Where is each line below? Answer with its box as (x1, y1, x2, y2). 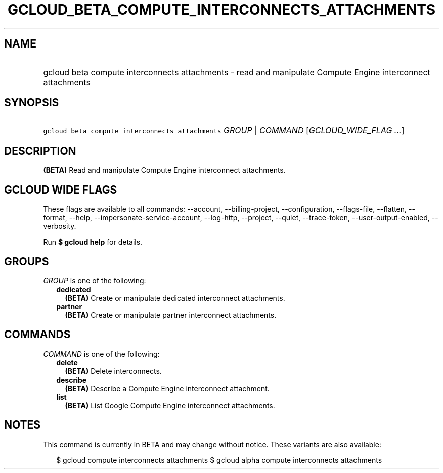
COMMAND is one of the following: (43, 349, 160, 358)
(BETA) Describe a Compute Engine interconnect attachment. (65, 384, 270, 393)
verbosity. (43, 222, 76, 231)
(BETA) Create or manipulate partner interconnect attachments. (65, 310, 277, 319)
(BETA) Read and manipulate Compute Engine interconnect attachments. (43, 166, 286, 175)
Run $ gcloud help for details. (43, 238, 143, 247)
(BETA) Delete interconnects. (65, 366, 162, 375)
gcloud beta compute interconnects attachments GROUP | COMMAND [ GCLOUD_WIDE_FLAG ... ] (43, 125, 405, 136)
